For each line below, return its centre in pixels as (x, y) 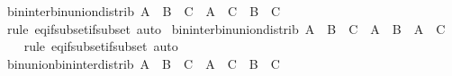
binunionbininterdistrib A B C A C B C (143, 63)
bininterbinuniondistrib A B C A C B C (144, 11)
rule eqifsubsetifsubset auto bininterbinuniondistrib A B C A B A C (226, 28)
